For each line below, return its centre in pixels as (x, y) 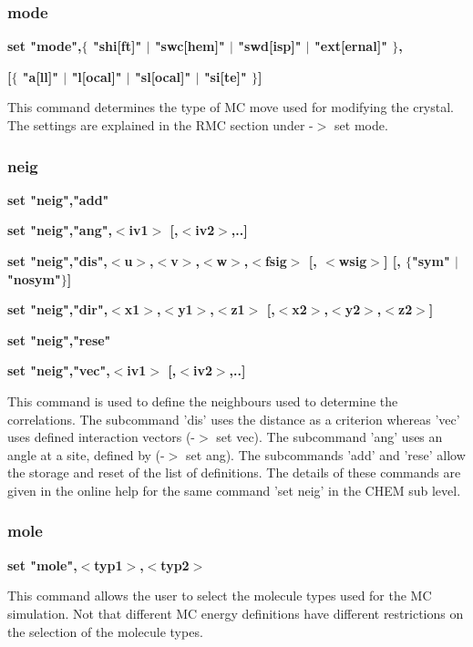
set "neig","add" (58, 199)
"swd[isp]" (270, 46)
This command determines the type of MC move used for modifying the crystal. (231, 107)
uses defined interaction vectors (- (102, 437)
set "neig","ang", (60, 230)
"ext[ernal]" (351, 46)
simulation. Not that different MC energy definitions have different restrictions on (236, 613)
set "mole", (42, 565)
